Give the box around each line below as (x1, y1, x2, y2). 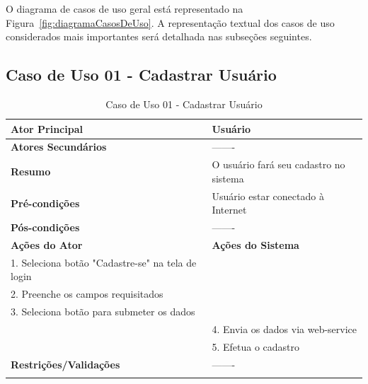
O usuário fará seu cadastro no (212, 157, 345, 172)
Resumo (11, 164, 51, 179)
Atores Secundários (11, 139, 107, 154)
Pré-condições (11, 195, 80, 210)
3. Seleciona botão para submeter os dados (11, 304, 195, 319)
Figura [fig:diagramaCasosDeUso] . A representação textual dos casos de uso (6, 15, 335, 30)
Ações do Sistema (212, 237, 299, 252)
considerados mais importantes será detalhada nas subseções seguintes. (6, 29, 312, 44)
